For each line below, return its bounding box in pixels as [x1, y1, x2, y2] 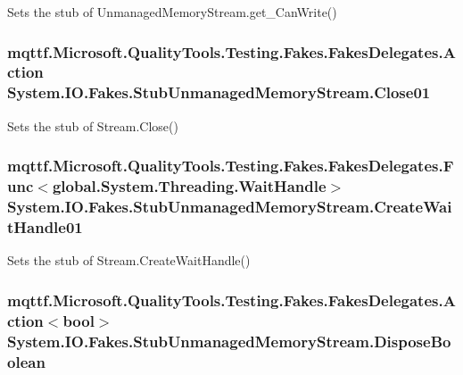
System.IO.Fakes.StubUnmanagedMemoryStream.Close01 [7, 81, 431, 104]
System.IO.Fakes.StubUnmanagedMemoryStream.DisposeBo [7, 329, 451, 352]
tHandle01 [7, 215, 83, 237]
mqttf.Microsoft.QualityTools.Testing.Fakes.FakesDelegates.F [7, 154, 454, 177]
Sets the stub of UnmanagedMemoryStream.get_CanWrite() [7, 3, 337, 21]
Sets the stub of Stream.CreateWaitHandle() [7, 251, 251, 270]
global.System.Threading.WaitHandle [52, 175, 327, 197]
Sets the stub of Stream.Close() [7, 116, 178, 135]
